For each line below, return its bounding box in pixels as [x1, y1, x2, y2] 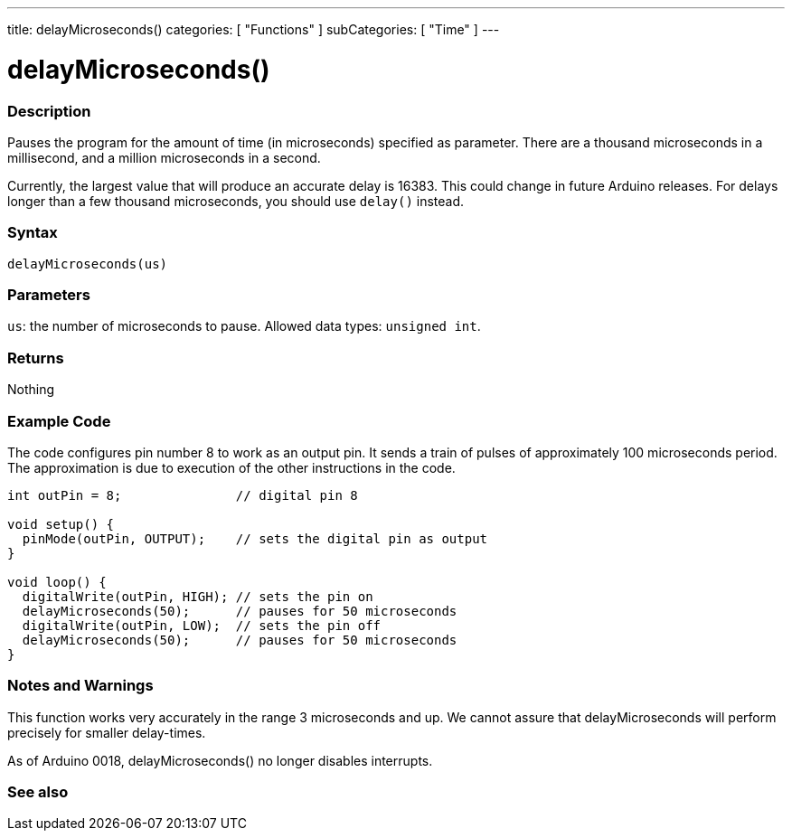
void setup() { [7, 516, 115, 532]
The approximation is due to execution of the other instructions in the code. [7, 459, 456, 475]
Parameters [7, 286, 90, 304]
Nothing [7, 381, 55, 398]
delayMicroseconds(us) [7, 256, 168, 271]
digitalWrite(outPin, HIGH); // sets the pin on [22, 588, 373, 604]
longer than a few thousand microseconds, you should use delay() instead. [7, 193, 465, 209]
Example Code [7, 411, 111, 430]
